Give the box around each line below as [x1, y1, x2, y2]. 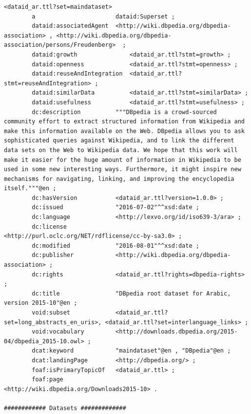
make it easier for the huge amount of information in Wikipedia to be [4, 156, 241, 163]
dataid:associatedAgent [32, 22, 109, 30]
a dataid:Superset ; [32, 13, 175, 20]
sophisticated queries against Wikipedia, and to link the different [4, 137, 234, 144]
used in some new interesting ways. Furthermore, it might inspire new [4, 166, 241, 173]
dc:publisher [32, 252, 74, 259]
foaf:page [32, 376, 63, 383]
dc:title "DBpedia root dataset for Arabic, [32, 290, 231, 297]
